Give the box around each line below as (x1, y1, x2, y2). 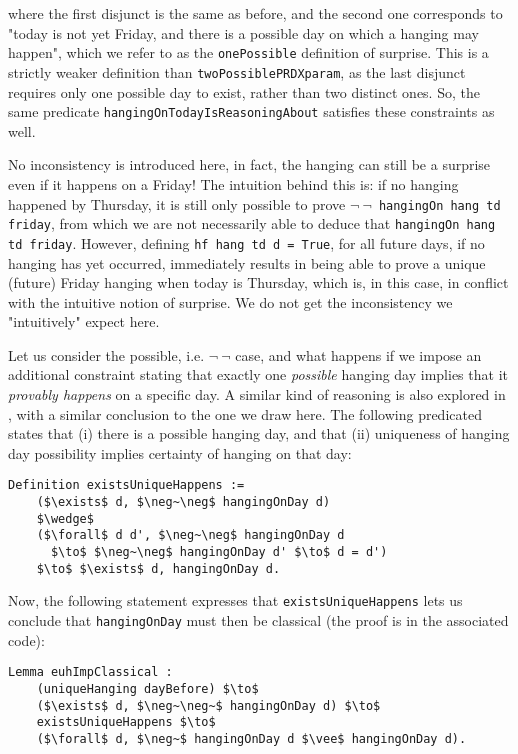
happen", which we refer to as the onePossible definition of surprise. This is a (8, 42, 489, 63)
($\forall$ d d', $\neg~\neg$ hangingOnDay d (36, 528, 345, 543)
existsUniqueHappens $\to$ (36, 715, 216, 730)
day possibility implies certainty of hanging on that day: (8, 442, 352, 463)
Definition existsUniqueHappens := (8, 478, 245, 493)
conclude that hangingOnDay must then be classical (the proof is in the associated (8, 610, 509, 631)
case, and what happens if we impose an (235, 344, 482, 365)
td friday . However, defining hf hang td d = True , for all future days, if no (8, 232, 485, 253)
